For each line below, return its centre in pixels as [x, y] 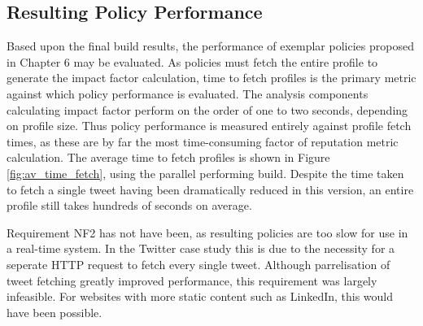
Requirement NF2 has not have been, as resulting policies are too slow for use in [207, 232]
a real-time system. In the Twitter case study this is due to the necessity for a [201, 248]
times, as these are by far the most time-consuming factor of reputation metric [203, 141]
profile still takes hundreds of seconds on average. [129, 205]
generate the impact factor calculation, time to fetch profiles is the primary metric [211, 78]
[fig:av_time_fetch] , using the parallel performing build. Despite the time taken [205, 173]
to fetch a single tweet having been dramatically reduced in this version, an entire [210, 189]
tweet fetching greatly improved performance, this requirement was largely [192, 280]
